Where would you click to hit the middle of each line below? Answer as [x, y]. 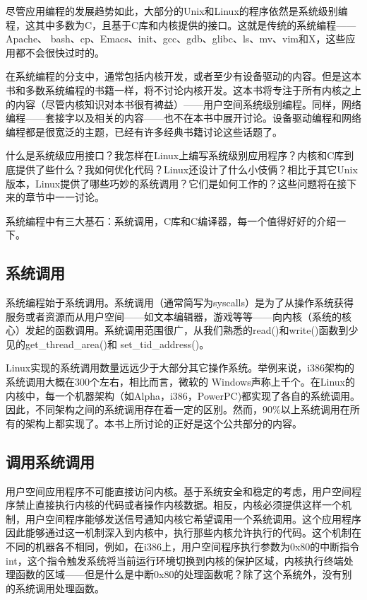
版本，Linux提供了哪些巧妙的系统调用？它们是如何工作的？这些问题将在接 [176, 183]
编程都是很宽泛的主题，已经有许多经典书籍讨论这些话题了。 [144, 131]
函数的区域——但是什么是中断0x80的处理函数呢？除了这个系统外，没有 [179, 574]
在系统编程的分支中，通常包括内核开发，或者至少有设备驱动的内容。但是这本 [183, 76]
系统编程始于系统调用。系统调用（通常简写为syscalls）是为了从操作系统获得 [180, 302]
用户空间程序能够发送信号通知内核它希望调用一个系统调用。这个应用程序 [193, 518]
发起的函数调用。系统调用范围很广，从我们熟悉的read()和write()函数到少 [192, 330]
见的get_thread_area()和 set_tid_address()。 [108, 344]
